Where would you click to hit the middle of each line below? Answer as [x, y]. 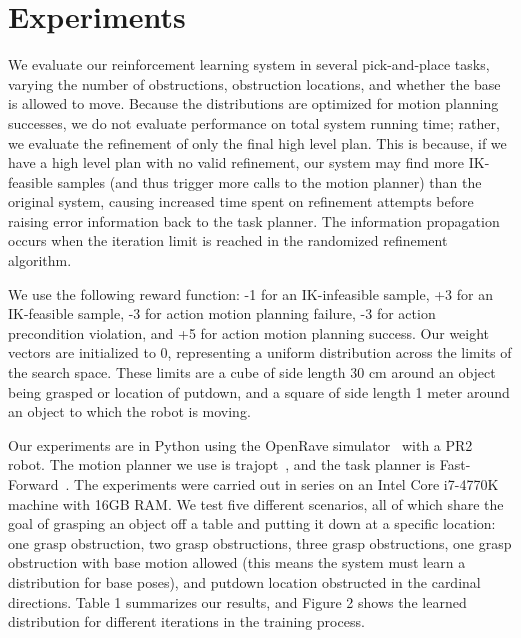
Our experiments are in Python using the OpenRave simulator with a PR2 [240, 444]
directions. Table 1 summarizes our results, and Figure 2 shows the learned [237, 601]
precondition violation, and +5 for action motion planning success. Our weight [249, 332]
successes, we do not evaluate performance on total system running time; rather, [254, 122]
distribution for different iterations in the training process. [186, 621]
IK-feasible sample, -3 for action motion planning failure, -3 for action [222, 313]
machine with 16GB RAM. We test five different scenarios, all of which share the [256, 503]
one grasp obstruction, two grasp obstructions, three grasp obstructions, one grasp [260, 542]
